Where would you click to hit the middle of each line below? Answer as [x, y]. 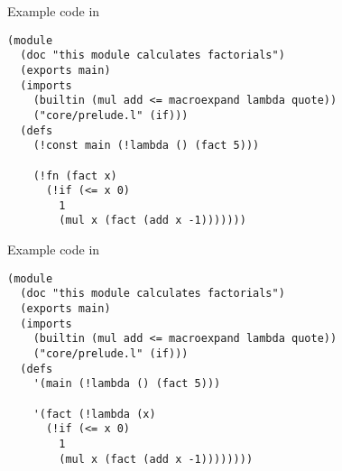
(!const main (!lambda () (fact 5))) [146, 146]
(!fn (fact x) [75, 175]
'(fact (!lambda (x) [94, 414]
